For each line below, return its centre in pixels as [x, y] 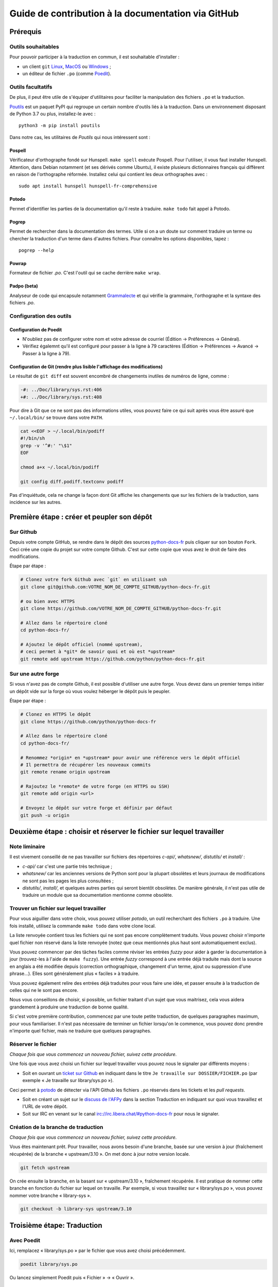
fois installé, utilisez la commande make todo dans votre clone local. [83, 926]
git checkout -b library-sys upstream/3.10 [76, 1209]
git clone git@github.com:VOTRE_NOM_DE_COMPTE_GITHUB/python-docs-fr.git [115, 587]
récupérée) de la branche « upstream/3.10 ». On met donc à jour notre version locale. [100, 1154]
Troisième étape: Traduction [56, 1225]
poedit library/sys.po [49, 1264]
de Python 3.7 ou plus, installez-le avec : [53, 114]
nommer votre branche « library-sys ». [50, 1195]
